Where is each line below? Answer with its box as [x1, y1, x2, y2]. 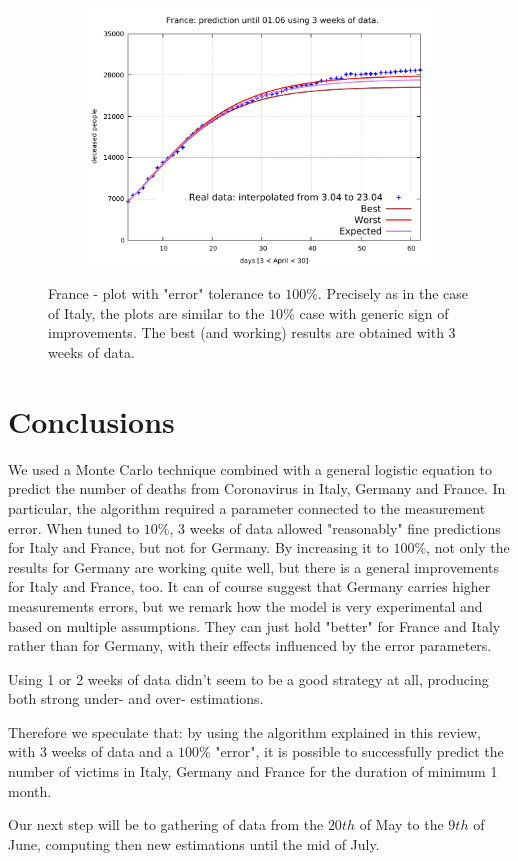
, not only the [426, 537, 510, 558]
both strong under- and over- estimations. [8, 688, 264, 709]
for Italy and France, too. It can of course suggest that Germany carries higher [8, 576, 491, 597]
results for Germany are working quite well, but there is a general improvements [8, 556, 500, 577]
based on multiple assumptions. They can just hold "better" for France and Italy [8, 615, 501, 636]
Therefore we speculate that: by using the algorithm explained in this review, [8, 721, 481, 742]
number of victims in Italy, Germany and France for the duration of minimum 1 [8, 761, 498, 782]
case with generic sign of [299, 302, 449, 323]
